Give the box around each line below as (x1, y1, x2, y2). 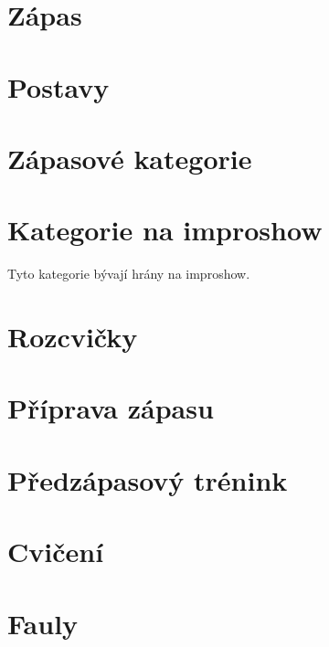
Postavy (7, 68, 110, 105)
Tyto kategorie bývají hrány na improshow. (7, 264, 250, 283)
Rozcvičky (7, 318, 138, 355)
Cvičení (7, 533, 104, 570)
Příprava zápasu (7, 389, 214, 427)
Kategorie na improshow (7, 211, 323, 249)
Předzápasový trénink (7, 461, 288, 498)
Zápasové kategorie (7, 139, 252, 176)
